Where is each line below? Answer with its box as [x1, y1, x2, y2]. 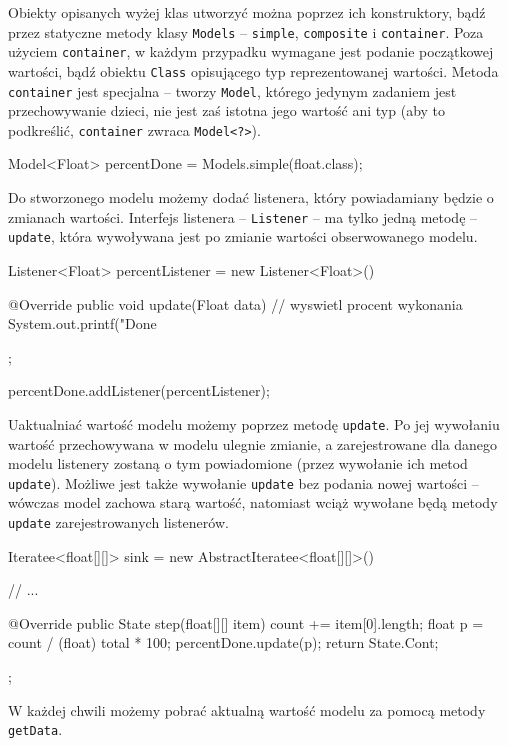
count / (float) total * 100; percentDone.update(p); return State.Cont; [8, 632, 439, 653]
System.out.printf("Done [8, 313, 157, 334]
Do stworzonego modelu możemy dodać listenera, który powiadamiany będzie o [8, 187, 494, 208]
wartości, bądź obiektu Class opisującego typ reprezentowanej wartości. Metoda [8, 60, 499, 81]
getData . [8, 719, 63, 740]
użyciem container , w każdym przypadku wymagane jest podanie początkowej [8, 41, 494, 62]
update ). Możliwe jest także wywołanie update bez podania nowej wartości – [8, 472, 479, 493]
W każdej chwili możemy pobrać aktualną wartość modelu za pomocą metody [8, 699, 486, 720]
